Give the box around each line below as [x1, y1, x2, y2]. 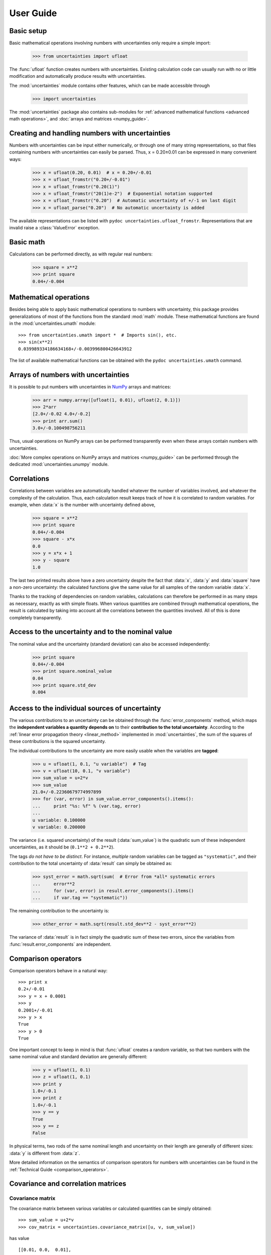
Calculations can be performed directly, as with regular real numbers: [9, 251, 153, 257]
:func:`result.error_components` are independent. [9, 941, 111, 947]
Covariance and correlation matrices [9, 1180, 126, 1188]
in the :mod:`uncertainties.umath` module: [9, 320, 96, 326]
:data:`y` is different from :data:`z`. [9, 1150, 80, 1156]
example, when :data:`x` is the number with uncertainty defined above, [9, 501, 156, 508]
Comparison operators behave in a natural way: [9, 967, 108, 973]
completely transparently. [9, 614, 62, 620]
